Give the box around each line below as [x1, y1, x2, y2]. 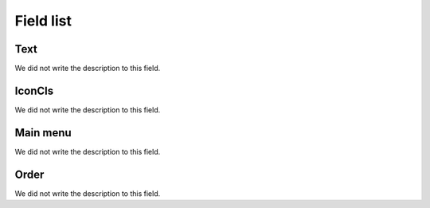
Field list [14, 12, 72, 29]
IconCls [14, 84, 54, 97]
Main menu [14, 126, 72, 139]
